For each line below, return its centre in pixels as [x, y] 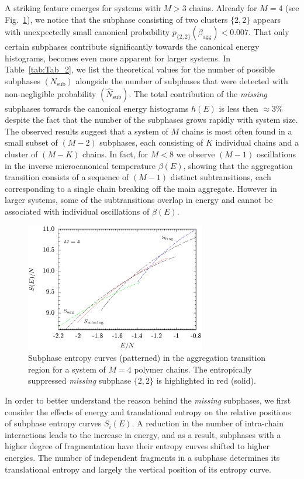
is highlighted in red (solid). [206, 380]
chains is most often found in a [237, 131]
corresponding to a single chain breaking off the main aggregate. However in [141, 188]
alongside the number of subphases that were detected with [182, 80]
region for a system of [67, 369]
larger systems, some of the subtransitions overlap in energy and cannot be [139, 200]
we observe [196, 154]
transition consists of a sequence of [67, 177]
